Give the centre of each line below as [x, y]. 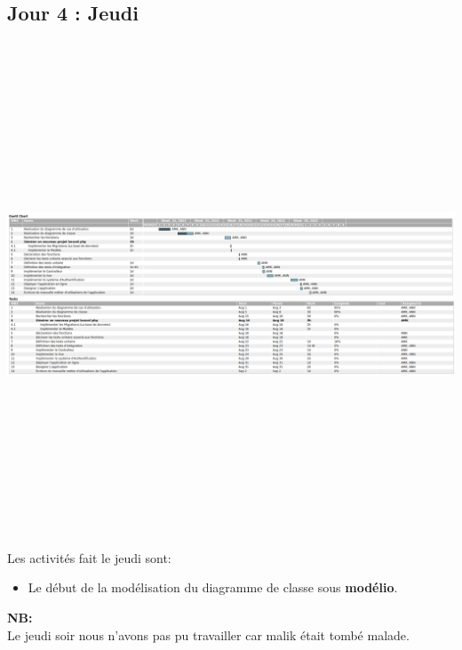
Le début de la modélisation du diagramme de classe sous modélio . [213, 587]
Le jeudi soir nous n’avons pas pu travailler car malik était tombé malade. [208, 634]
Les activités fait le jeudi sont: [89, 557]
